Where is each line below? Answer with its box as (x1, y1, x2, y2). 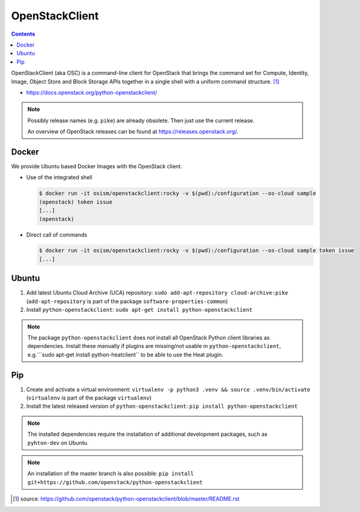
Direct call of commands (26, 231, 88, 238)
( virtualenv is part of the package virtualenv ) (26, 394, 152, 402)
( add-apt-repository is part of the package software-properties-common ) (26, 297, 228, 305)
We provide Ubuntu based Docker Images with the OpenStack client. (11, 162, 182, 169)
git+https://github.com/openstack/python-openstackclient (27, 479, 203, 485)
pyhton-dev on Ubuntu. (27, 439, 89, 446)
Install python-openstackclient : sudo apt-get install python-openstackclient (26, 306, 253, 313)
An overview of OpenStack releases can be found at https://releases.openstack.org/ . (27, 128, 239, 136)
